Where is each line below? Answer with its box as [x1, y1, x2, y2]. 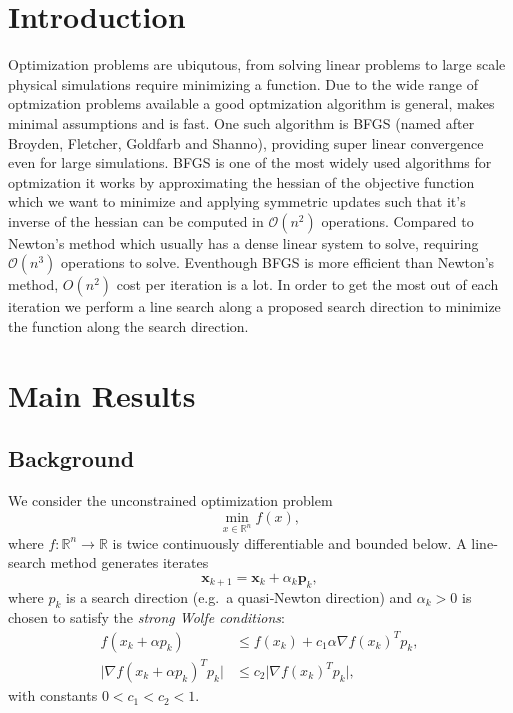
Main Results [8, 374, 196, 415]
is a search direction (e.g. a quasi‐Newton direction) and [66, 586, 413, 607]
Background [8, 443, 135, 474]
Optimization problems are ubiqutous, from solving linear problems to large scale [8, 54, 506, 75]
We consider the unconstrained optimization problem [8, 490, 333, 511]
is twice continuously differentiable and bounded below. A [112, 532, 467, 553]
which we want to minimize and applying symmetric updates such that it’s [8, 191, 466, 212]
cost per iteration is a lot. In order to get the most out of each [116, 274, 499, 295]
